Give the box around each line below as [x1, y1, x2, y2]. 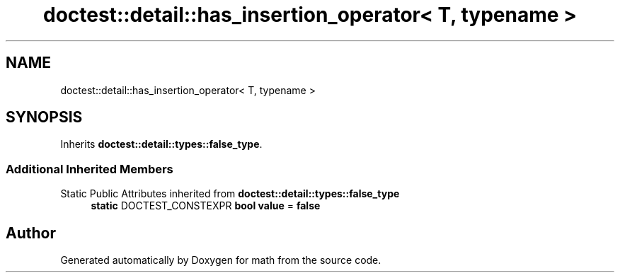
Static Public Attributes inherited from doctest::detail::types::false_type [60, 187, 400, 200]
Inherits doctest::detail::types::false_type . [60, 138, 263, 151]
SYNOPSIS [6, 108, 83, 127]
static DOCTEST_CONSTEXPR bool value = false [91, 199, 321, 212]
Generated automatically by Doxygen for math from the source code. [60, 254, 381, 267]
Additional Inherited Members [6, 161, 173, 176]
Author [6, 224, 56, 242]
